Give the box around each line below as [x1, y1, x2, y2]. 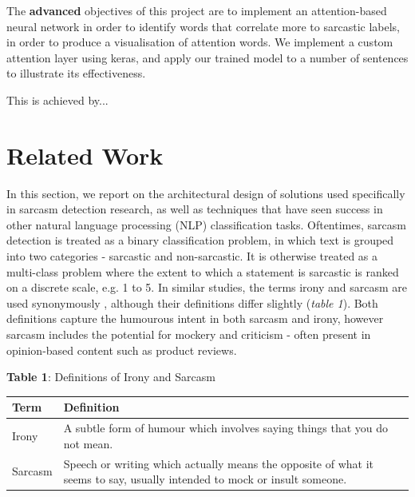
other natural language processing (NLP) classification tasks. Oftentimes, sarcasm [6, 216, 406, 233]
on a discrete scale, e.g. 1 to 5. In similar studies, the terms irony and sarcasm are [6, 279, 408, 296]
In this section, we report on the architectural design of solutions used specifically [6, 185, 405, 201]
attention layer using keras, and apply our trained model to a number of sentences [6, 49, 409, 66]
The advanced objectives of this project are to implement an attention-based [6, 2, 387, 18]
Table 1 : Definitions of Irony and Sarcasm [6, 368, 215, 385]
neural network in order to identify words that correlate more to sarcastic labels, [6, 18, 400, 34]
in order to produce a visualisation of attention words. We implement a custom [6, 34, 393, 50]
